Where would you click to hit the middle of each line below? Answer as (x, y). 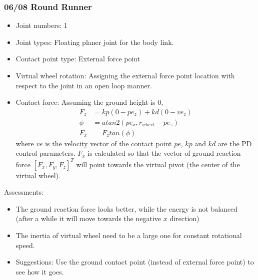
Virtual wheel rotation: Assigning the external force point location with (125, 75)
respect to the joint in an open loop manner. (84, 85)
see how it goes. (40, 271)
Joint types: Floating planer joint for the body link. (95, 42)
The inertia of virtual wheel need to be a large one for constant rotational (129, 235)
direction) (184, 218)
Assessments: (24, 192)
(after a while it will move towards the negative (88, 218)
